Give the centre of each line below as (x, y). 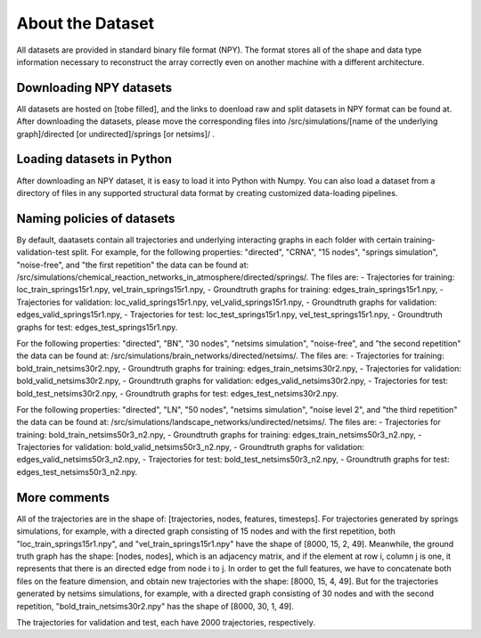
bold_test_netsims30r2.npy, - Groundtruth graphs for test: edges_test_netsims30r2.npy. (177, 393)
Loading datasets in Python (94, 159)
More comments (63, 498)
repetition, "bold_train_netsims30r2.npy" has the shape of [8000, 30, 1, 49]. (155, 606)
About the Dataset (86, 23)
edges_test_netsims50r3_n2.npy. (77, 471)
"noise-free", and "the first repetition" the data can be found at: (133, 265)
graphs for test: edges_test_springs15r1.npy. (97, 327)
